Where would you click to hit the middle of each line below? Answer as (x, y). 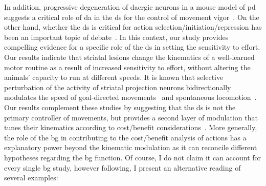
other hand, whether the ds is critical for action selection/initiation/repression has (133, 27)
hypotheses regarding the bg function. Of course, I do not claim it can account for (133, 157)
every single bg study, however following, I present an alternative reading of (123, 167)
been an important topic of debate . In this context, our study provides (116, 37)
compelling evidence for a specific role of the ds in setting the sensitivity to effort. (132, 47)
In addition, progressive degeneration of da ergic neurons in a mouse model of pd (130, 7)
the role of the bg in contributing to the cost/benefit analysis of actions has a (125, 137)
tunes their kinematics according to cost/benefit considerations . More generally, (131, 127)
